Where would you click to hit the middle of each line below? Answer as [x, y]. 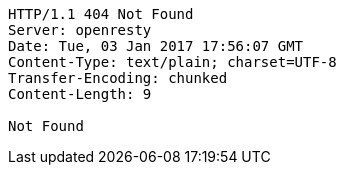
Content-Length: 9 [80, 94]
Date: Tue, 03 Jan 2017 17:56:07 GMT [156, 46]
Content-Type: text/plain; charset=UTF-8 [172, 62]
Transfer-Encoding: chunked [118, 78]
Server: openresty [80, 30]
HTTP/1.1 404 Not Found [101, 14]
